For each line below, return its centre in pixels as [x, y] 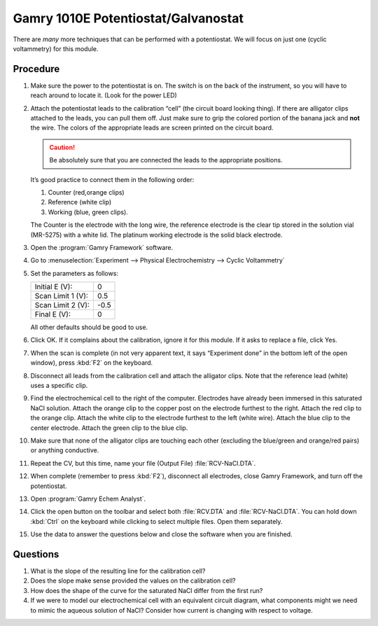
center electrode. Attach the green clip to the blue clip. [109, 428]
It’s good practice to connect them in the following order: [112, 179]
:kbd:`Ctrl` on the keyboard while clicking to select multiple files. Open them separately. [156, 521]
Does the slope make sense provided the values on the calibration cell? [133, 580]
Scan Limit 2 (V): [62, 305]
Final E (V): [53, 314]
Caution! [62, 147]
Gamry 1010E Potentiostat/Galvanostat [128, 18]
